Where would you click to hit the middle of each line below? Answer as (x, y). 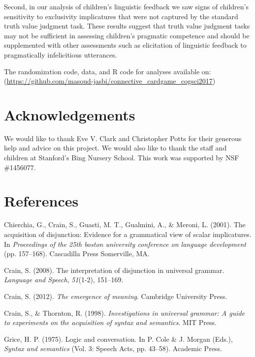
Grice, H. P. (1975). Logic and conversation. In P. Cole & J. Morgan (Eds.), (118, 339)
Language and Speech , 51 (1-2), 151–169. (64, 280)
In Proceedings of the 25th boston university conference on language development (125, 244)
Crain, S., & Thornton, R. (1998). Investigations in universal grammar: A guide (125, 312)
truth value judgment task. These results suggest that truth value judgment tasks (127, 26)
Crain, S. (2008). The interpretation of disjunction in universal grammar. (114, 270)
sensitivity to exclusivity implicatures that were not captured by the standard (121, 16)
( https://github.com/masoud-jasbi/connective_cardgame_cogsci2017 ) (110, 81)
